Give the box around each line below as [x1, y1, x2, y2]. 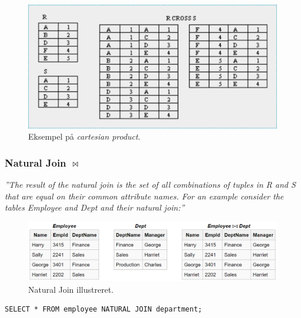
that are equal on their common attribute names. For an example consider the [5, 190, 284, 202]
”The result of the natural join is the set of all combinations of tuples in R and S [5, 178, 296, 191]
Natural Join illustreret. [28, 283, 114, 295]
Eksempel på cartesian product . [28, 130, 141, 143]
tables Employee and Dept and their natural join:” [5, 201, 185, 214]
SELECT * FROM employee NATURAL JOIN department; [5, 305, 202, 314]
